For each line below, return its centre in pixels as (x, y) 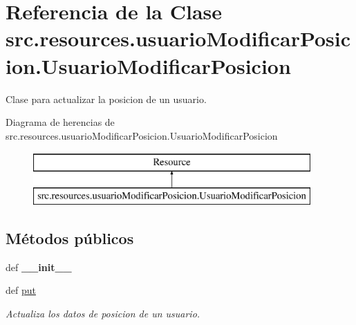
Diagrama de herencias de (60, 122)
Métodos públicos (70, 238)
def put (21, 290)
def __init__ (39, 267)
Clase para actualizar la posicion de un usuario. (106, 99)
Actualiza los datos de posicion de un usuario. (103, 313)
